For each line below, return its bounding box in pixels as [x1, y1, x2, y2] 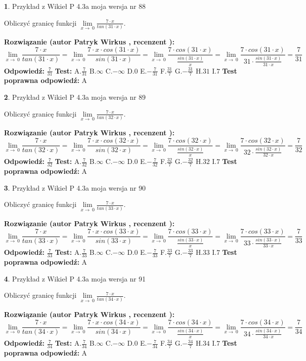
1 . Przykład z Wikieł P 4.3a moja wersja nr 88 [4, 1, 146, 11]
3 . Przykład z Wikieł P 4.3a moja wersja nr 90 [4, 182, 146, 193]
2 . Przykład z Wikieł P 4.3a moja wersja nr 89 [4, 91, 146, 102]
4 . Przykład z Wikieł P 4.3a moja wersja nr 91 [4, 273, 146, 283]
